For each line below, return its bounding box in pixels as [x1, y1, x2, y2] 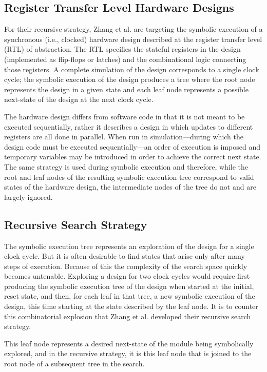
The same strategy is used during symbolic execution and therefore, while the [4, 161, 248, 172]
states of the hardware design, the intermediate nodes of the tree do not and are [4, 181, 256, 192]
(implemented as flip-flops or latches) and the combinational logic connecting [4, 53, 246, 64]
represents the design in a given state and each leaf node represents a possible [4, 84, 249, 94]
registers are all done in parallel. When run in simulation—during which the [4, 131, 244, 142]
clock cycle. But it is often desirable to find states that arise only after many [4, 251, 245, 261]
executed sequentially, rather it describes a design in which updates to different [4, 121, 253, 132]
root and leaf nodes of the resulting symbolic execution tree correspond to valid [4, 171, 254, 182]
